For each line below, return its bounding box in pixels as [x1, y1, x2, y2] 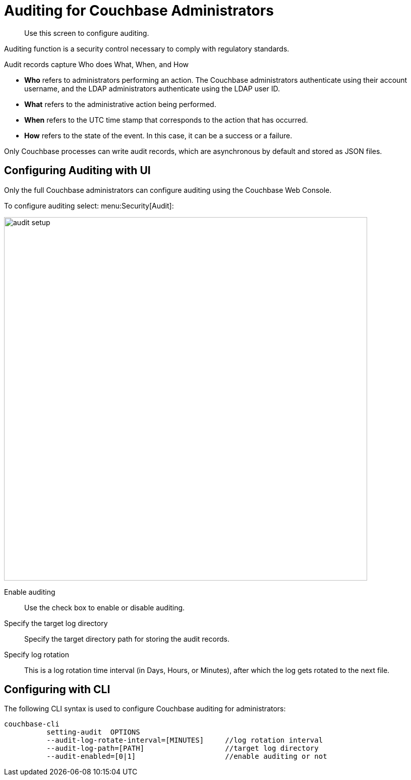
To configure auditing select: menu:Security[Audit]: [4, 201, 174, 210]
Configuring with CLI [4, 683, 110, 696]
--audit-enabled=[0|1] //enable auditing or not [46, 752, 327, 761]
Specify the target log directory [4, 618, 108, 628]
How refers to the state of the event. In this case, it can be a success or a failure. [24, 131, 292, 140]
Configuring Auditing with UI [4, 164, 151, 177]
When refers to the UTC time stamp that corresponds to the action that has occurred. [24, 115, 308, 124]
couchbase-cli [4, 720, 60, 729]
